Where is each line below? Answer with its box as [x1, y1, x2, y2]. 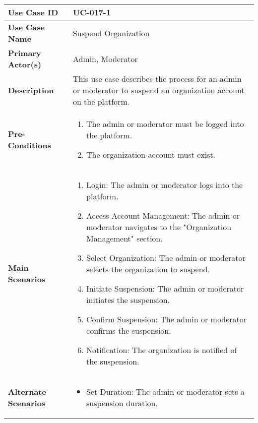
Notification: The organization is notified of [86, 344, 237, 356]
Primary [8, 47, 41, 59]
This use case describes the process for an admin [72, 73, 242, 84]
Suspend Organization [72, 27, 150, 39]
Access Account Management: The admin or [86, 210, 240, 221]
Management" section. [86, 233, 163, 244]
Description [8, 84, 54, 96]
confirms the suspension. [86, 325, 171, 336]
